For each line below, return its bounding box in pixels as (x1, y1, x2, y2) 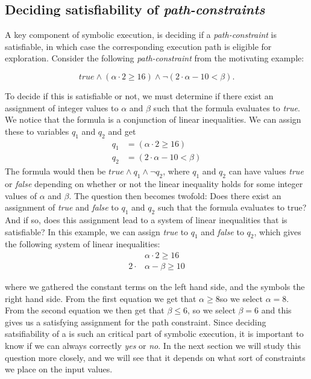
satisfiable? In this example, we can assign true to (5, 225, 189, 238)
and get (108, 125, 136, 137)
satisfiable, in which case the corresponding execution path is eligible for (5, 40, 272, 52)
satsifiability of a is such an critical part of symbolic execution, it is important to (5, 327, 304, 340)
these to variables (5, 125, 69, 137)
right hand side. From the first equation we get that (5, 292, 196, 304)
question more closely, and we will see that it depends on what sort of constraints (5, 351, 306, 363)
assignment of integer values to (5, 101, 119, 114)
